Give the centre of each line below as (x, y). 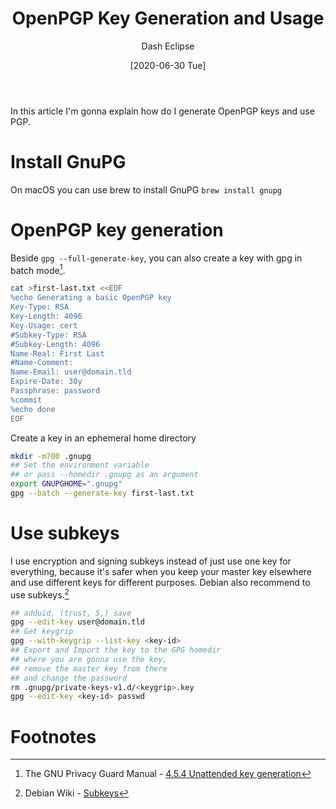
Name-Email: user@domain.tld (71, 372)
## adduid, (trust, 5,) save (71, 613)
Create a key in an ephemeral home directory (103, 438)
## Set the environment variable (80, 465)
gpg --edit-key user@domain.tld (77, 622)
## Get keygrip (42, 632)
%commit (26, 400)
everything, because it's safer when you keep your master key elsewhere (161, 571)
